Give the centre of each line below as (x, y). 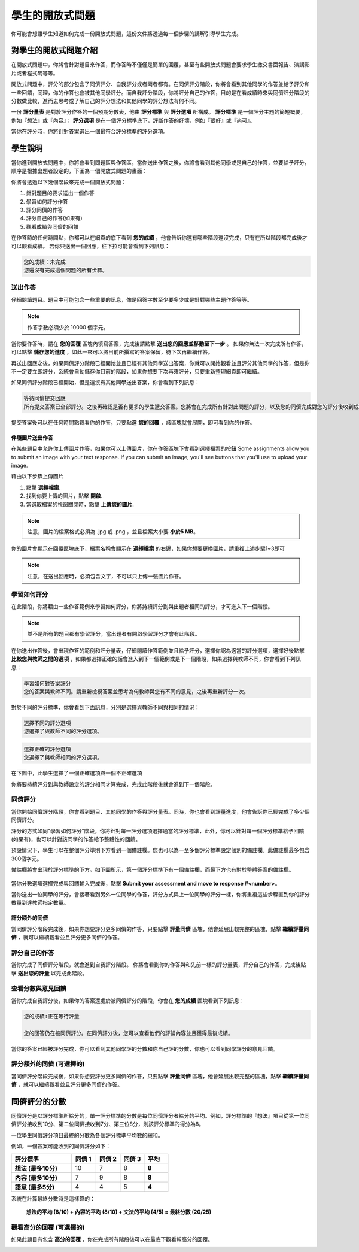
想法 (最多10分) (36, 1168)
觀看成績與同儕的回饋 (52, 226)
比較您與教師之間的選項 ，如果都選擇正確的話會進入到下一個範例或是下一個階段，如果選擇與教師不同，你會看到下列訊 (156, 659)
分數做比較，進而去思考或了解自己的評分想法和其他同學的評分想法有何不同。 (105, 101)
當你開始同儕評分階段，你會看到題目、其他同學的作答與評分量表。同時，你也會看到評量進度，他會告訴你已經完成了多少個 (160, 811)
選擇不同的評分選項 (47, 723)
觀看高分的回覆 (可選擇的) (48, 1227)
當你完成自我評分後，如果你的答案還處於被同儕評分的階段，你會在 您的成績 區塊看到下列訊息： (128, 1001)
